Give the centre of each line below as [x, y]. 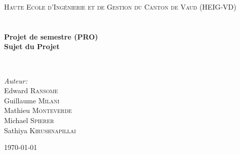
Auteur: [16, 80]
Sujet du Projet [32, 46]
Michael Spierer [29, 120]
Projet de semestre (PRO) [51, 36]
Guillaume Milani [32, 100]
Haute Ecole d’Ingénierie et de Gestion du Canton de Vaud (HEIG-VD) [120, 7]
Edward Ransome [31, 90]
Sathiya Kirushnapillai [40, 130]
